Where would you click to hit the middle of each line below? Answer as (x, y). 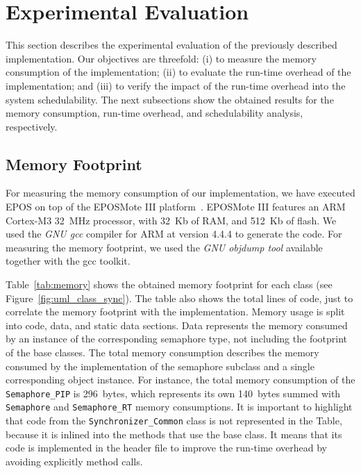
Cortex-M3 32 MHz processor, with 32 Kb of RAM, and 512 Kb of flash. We (171, 220)
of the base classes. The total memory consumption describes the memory (162, 352)
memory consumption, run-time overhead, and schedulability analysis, (154, 113)
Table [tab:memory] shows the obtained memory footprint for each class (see (169, 284)
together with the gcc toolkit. (68, 261)
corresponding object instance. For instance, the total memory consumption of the (180, 380)
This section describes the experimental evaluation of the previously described (171, 45)
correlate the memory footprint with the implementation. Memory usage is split (175, 312)
